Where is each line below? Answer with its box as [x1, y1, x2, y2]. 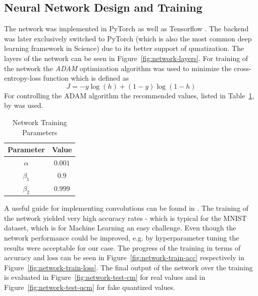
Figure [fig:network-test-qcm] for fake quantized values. [4, 281, 175, 292]
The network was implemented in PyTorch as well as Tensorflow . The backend [4, 23, 249, 34]
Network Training [12, 116, 67, 127]
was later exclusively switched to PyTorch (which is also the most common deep [4, 33, 252, 43]
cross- [234, 63, 251, 73]
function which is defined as [43, 73, 129, 83]
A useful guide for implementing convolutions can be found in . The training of [4, 203, 249, 213]
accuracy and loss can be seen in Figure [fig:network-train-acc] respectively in [4, 252, 244, 263]
